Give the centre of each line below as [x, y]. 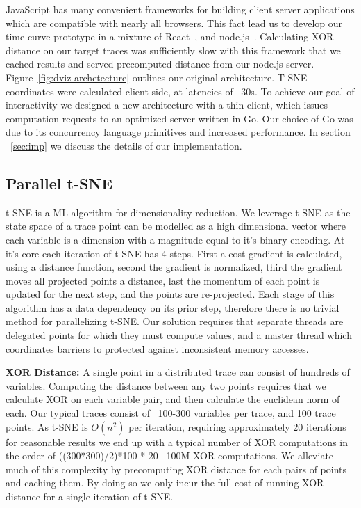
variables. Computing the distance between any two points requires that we [166, 385]
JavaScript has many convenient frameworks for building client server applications [180, 9]
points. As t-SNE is [47, 426]
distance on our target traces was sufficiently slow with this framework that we [173, 50]
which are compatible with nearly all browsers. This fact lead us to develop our [174, 23]
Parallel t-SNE [59, 183]
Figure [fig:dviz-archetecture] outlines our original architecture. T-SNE [157, 77]
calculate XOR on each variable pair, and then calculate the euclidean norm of [173, 399]
